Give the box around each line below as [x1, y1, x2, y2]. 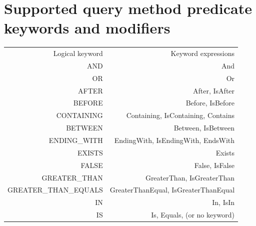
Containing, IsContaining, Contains [126, 110, 235, 120]
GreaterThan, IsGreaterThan [145, 172, 235, 182]
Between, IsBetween [173, 122, 235, 133]
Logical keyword [53, 48, 103, 58]
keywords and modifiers [4, 17, 170, 38]
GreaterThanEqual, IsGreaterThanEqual [109, 184, 235, 195]
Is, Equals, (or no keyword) [151, 209, 235, 220]
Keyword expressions [170, 48, 235, 58]
